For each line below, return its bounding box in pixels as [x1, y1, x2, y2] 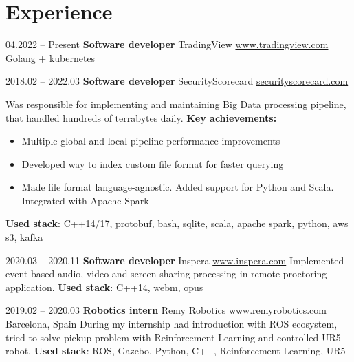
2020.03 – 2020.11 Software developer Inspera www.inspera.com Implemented [5, 253, 344, 267]
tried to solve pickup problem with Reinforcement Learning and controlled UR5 [5, 330, 341, 344]
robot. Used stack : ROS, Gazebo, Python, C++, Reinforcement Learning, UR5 [5, 343, 346, 358]
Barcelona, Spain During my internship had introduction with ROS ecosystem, [5, 317, 338, 331]
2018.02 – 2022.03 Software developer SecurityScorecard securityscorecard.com [5, 74, 349, 88]
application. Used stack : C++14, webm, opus [5, 279, 203, 294]
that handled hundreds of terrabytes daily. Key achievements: [5, 110, 277, 125]
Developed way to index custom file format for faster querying [21, 156, 284, 171]
